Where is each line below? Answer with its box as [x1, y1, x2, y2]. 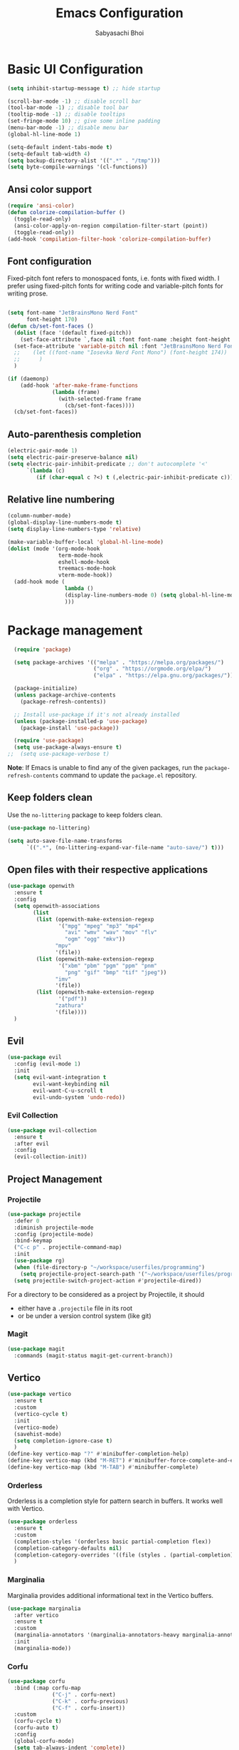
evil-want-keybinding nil [33, 1080, 110, 1088]
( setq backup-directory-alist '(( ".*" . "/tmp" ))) [7, 157, 161, 164]
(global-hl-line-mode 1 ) [7, 131, 81, 138]
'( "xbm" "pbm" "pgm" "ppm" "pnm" [58, 962, 158, 969]
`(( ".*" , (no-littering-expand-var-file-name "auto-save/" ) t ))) [26, 844, 224, 851]
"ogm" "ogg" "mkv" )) [64, 936, 126, 943]
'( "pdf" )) [58, 996, 87, 1003]
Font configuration [7, 255, 92, 267]
